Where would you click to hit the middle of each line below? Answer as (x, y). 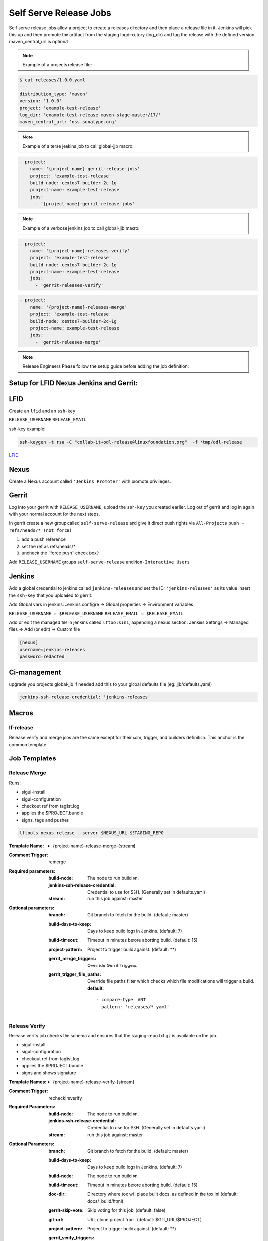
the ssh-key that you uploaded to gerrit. (51, 595)
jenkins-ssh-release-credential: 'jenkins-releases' (85, 697)
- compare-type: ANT (121, 1000)
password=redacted (42, 656)
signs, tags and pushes (45, 820)
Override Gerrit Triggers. (113, 965)
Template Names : (28, 1082)
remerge (57, 862)
